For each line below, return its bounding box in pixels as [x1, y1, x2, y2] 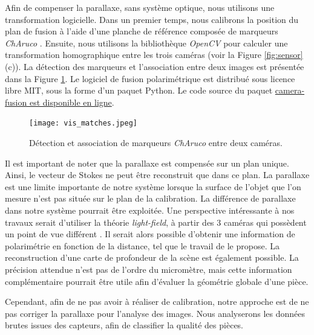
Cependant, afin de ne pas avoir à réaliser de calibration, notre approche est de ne [5, 295, 309, 308]
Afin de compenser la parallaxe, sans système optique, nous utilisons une [5, 1, 275, 13]
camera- [275, 84, 305, 97]
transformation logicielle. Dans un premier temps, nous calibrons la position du [5, 13, 299, 25]
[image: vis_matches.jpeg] [29, 119, 137, 128]
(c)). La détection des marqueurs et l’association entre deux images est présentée [5, 60, 304, 72]
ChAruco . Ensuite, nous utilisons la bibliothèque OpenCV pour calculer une [5, 36, 288, 49]
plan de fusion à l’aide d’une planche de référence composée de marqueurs [5, 25, 278, 37]
